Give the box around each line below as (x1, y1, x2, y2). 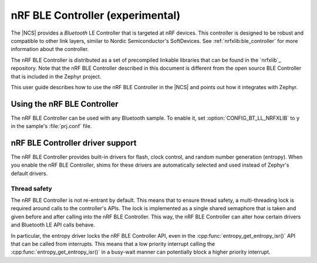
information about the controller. (11, 46, 89, 53)
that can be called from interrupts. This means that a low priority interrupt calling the (11, 240, 215, 247)
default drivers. (11, 170, 48, 177)
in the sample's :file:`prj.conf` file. (11, 123, 92, 130)
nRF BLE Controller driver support (11, 138, 137, 148)
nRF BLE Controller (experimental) (11, 9, 181, 22)
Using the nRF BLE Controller (11, 99, 119, 109)
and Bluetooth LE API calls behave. (11, 221, 95, 228)
